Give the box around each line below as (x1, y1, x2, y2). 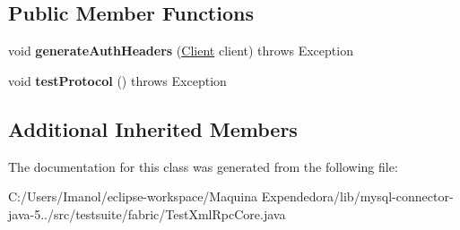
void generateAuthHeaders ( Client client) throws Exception (8, 41, 353, 60)
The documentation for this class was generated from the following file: (8, 157, 398, 175)
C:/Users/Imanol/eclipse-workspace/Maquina (8, 187, 258, 206)
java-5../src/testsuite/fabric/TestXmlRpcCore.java (8, 204, 286, 223)
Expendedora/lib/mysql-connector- (261, 187, 454, 206)
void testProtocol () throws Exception (8, 71, 227, 89)
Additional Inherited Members (8, 115, 298, 142)
